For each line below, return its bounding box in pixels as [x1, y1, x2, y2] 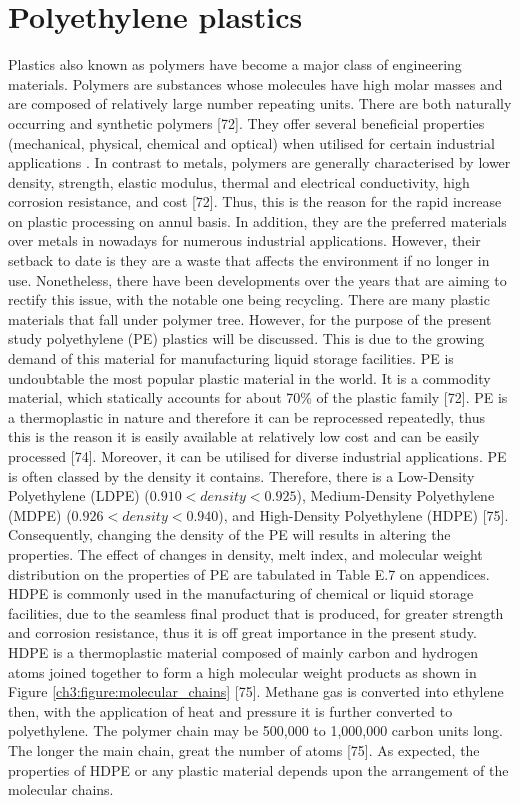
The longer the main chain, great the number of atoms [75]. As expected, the [8, 739, 480, 760]
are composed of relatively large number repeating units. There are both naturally [8, 93, 512, 114]
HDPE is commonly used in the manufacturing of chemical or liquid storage [8, 583, 474, 604]
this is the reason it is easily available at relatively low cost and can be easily [8, 426, 480, 447]
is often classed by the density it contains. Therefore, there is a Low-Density [8, 465, 475, 486]
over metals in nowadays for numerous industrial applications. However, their [8, 230, 481, 251]
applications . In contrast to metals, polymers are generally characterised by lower [8, 152, 511, 173]
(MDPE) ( [8, 504, 72, 525]
